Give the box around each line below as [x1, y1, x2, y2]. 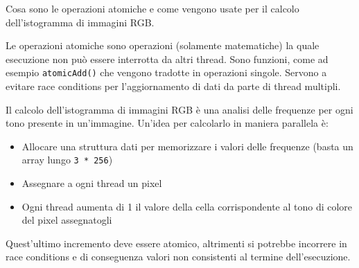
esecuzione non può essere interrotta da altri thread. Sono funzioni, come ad [6, 51, 329, 66]
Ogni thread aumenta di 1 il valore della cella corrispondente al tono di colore [21, 199, 353, 213]
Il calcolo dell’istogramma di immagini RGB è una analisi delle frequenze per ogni [6, 102, 353, 116]
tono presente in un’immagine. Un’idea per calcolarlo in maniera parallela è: [6, 116, 329, 130]
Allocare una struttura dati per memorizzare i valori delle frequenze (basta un [21, 139, 353, 153]
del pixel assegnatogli [21, 213, 112, 227]
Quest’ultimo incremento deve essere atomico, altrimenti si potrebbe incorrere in [6, 235, 347, 250]
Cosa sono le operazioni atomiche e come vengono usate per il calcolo [6, 1, 299, 15]
